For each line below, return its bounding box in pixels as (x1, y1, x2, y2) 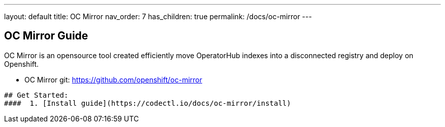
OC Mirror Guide (4, 29, 88, 43)
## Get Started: (4, 91, 69, 99)
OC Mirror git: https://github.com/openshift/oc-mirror (24, 75, 202, 84)
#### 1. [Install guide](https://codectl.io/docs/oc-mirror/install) (4, 99, 291, 107)
